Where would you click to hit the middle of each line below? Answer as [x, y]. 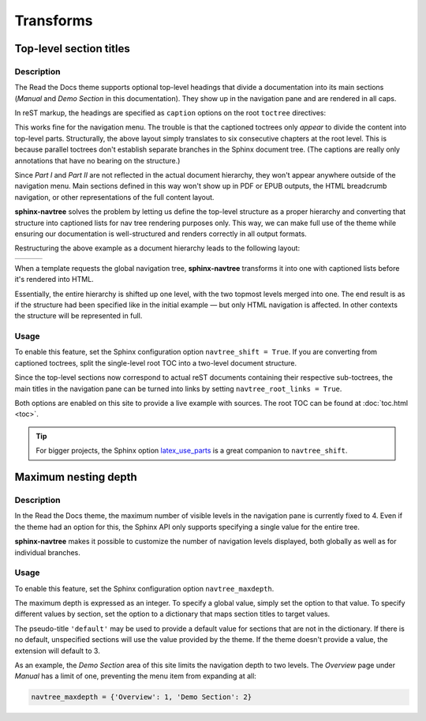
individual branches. [47, 552]
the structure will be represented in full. [78, 316]
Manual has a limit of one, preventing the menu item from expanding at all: [135, 676]
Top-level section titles [72, 49]
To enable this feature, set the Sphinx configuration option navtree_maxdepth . [144, 588]
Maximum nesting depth [76, 477]
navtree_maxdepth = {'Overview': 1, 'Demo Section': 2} [142, 697]
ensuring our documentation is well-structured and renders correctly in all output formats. [161, 234]
